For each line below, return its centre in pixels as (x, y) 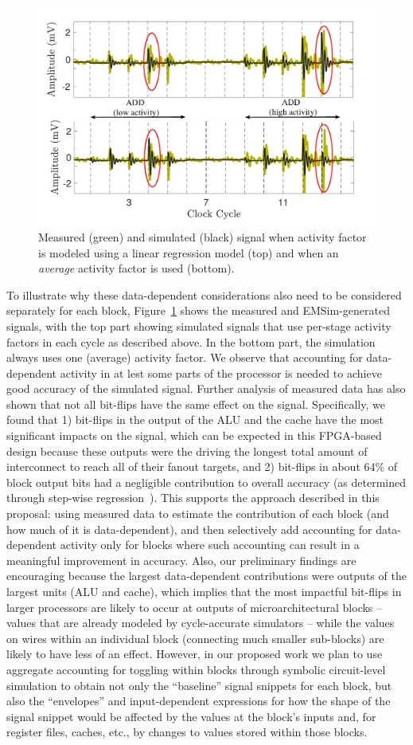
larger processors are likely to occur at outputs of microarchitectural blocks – (195, 607)
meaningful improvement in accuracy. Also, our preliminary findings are (181, 560)
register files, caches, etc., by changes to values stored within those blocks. (187, 732)
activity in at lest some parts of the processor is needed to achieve (221, 372)
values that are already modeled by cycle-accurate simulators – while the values (201, 623)
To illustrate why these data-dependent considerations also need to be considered (204, 294)
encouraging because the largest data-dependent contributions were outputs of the (206, 576)
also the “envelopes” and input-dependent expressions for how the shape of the (199, 701)
